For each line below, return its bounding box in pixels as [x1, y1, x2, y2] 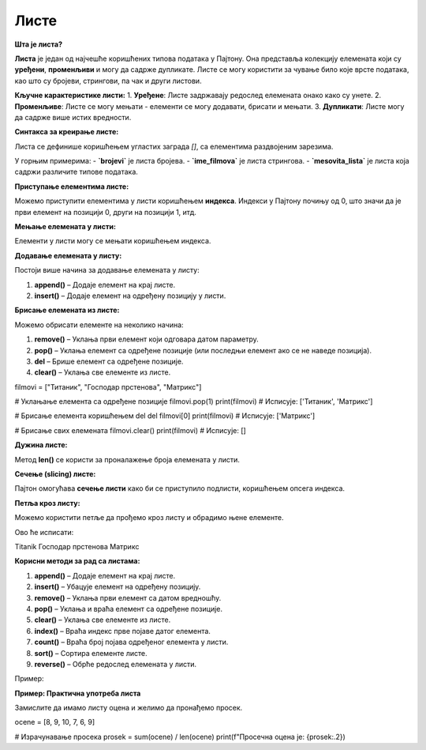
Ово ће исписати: [14, 527, 74, 537]
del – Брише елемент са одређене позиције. [34, 356, 184, 366]
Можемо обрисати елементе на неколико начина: [14, 320, 185, 330]
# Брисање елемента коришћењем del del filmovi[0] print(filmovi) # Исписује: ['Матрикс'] [14, 411, 316, 420]
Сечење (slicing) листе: [14, 469, 96, 479]
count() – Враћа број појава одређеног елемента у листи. [34, 637, 229, 647]
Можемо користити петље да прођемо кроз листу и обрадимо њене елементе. [14, 513, 284, 522]
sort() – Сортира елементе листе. [34, 648, 148, 658]
